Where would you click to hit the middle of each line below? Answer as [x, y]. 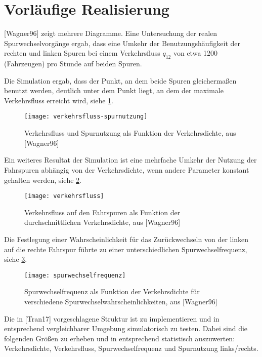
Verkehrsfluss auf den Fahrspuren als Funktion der [102, 212]
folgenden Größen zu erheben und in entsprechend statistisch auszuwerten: [120, 338]
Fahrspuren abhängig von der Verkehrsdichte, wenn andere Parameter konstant [127, 169]
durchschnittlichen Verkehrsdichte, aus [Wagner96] [102, 222]
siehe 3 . [16, 259]
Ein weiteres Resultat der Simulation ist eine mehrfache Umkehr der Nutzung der [130, 160]
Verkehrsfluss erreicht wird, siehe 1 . [59, 100]
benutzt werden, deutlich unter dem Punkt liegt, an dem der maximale [114, 90]
